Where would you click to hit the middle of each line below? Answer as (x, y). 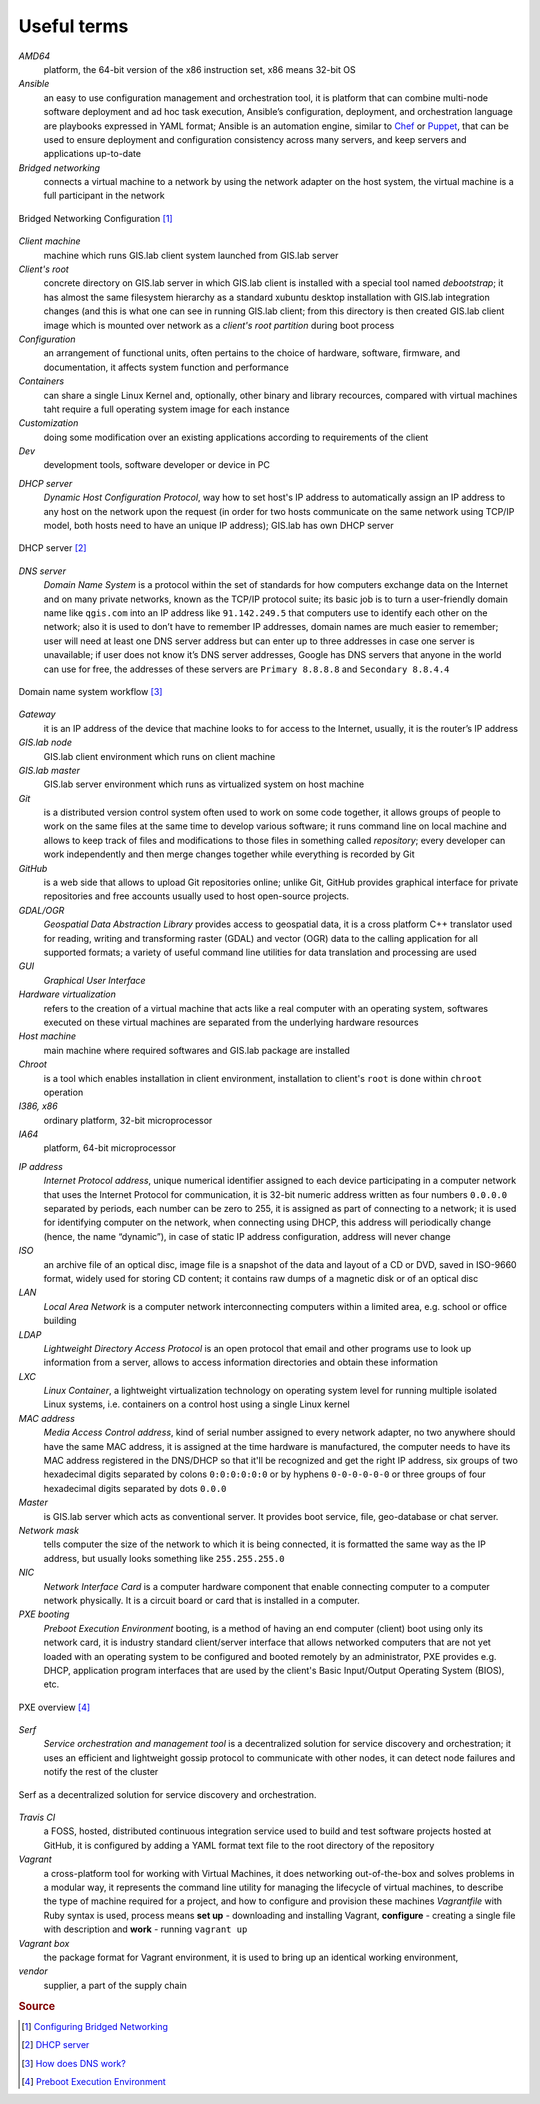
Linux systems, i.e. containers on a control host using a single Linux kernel (196, 1404)
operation (63, 1092)
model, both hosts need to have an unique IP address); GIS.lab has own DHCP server (218, 526)
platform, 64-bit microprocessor (110, 1148)
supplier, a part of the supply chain (115, 1985)
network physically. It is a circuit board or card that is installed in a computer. (201, 1600)
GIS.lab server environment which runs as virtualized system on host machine (204, 784)
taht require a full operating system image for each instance (166, 409)
